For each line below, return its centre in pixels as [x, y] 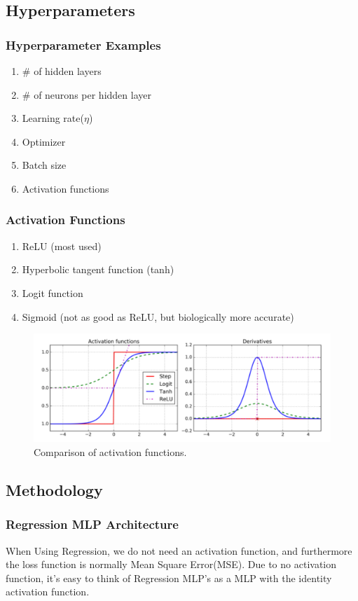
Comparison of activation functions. [110, 452]
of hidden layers [68, 71]
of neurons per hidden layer [92, 94]
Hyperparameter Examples [83, 44]
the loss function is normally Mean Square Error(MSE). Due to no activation [171, 564]
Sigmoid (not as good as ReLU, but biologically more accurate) [158, 316]
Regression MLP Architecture [92, 524]
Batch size [44, 165]
